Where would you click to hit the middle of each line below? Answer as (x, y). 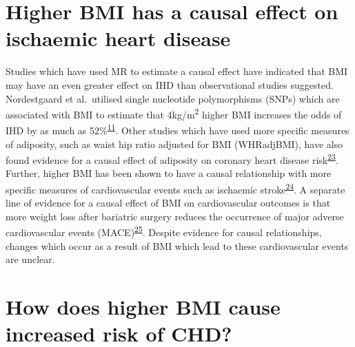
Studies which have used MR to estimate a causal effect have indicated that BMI (177, 71)
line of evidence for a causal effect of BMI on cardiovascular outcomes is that (168, 203)
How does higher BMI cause (143, 307)
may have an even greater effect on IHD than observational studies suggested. (170, 84)
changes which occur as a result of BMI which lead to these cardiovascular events (177, 245)
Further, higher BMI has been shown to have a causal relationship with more (169, 173)
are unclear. (30, 259)
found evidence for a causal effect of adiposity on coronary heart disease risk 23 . (172, 159)
